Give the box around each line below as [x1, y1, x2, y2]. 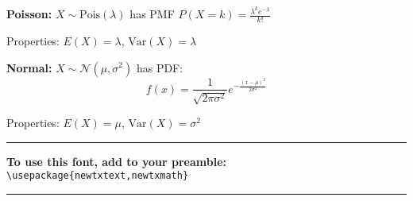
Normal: [6, 59, 52, 75]
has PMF [129, 6, 175, 22]
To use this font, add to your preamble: [6, 153, 227, 169]
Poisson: [6, 6, 52, 22]
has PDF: [136, 59, 183, 75]
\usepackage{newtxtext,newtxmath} [6, 170, 189, 182]
